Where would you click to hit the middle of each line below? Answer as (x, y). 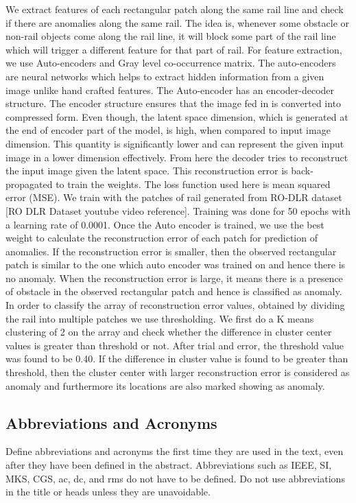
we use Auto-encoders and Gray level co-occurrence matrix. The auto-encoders (171, 63)
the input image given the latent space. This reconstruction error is (147, 171)
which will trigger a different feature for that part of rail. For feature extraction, (174, 49)
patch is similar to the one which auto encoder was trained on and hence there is (176, 265)
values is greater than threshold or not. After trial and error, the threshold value (175, 345)
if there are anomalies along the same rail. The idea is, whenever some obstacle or (178, 22)
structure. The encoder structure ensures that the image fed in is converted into (174, 103)
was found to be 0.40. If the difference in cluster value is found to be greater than (177, 359)
